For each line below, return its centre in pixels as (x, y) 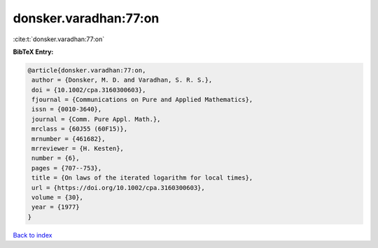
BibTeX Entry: (33, 52)
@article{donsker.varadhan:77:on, (87, 70)
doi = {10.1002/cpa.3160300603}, (89, 90)
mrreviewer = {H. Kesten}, (78, 149)
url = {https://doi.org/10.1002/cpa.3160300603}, (119, 188)
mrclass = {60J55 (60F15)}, (80, 129)
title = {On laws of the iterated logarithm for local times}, (142, 178)
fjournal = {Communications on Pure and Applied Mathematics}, (142, 100)
